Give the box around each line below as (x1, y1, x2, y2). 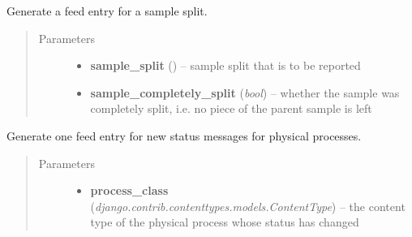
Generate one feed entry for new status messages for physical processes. (6, 127, 362, 144)
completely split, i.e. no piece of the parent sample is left (90, 100, 372, 117)
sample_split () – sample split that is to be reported (90, 57, 361, 74)
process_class (90, 182, 169, 199)
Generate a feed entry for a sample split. (6, 2, 208, 19)
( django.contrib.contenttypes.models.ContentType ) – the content (90, 197, 406, 214)
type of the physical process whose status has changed (90, 213, 359, 231)
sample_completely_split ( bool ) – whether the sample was (90, 84, 400, 101)
